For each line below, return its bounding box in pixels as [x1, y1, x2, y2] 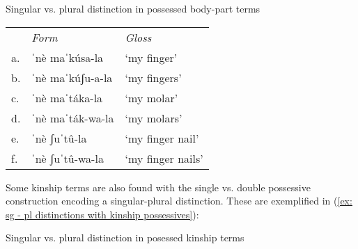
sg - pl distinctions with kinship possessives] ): [6, 207, 199, 221]
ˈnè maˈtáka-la [31, 89, 103, 106]
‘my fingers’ [125, 69, 182, 86]
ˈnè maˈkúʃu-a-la [31, 69, 113, 86]
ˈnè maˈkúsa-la [31, 49, 104, 65]
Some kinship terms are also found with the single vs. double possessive [6, 179, 311, 194]
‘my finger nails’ [125, 150, 203, 166]
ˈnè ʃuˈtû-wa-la [31, 150, 104, 166]
